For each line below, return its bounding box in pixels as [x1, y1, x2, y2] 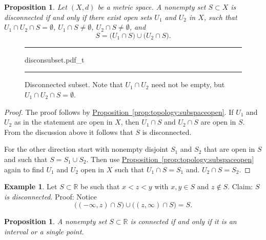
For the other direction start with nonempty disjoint [4, 144, 169, 154]
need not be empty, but [151, 79, 225, 90]
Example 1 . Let [4, 181, 57, 192]
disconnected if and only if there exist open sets [4, 11, 152, 22]
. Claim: [228, 181, 253, 192]
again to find [4, 164, 44, 174]
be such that [80, 181, 120, 192]
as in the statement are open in [14, 116, 113, 127]
